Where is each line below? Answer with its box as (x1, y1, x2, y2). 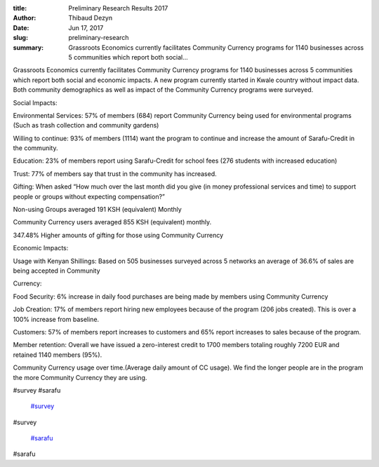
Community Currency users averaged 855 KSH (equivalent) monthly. (13, 218, 212, 226)
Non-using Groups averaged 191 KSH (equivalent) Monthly (13, 205, 182, 214)
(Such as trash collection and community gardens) (13, 121, 159, 130)
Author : (13, 14, 36, 22)
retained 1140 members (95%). (13, 351, 102, 359)
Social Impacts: (13, 98, 58, 107)
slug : (13, 34, 28, 42)
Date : (13, 23, 29, 32)
